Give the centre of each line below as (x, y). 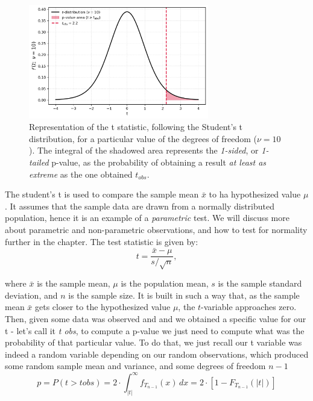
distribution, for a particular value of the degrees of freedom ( (143, 138)
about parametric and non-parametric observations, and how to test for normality (156, 230)
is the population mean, (165, 283)
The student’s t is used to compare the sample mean (102, 194)
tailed (39, 162)
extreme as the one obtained (81, 174)
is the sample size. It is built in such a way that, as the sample (184, 295)
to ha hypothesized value (255, 194)
